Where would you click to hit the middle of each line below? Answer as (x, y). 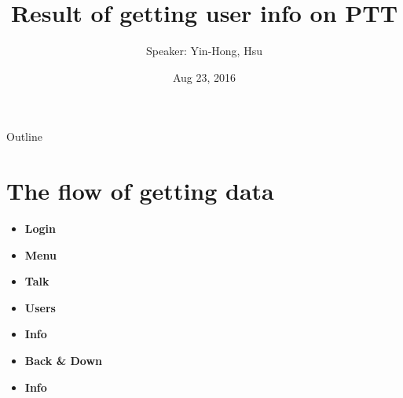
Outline (24, 136)
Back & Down (64, 360)
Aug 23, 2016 (204, 77)
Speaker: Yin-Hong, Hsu (204, 51)
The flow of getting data (140, 191)
